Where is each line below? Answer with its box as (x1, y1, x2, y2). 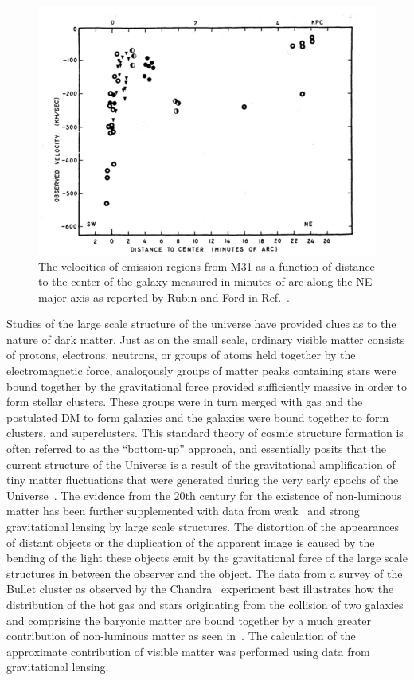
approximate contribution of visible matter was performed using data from (6, 643, 370, 659)
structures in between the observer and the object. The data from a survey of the (6, 565, 403, 581)
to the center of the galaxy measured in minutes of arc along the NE (38, 273, 373, 290)
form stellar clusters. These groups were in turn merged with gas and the (6, 393, 363, 410)
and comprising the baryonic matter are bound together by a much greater (6, 612, 372, 628)
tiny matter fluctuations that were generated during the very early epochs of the (6, 471, 399, 488)
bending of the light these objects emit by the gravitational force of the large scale (6, 549, 408, 566)
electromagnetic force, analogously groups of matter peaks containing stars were (6, 362, 396, 379)
